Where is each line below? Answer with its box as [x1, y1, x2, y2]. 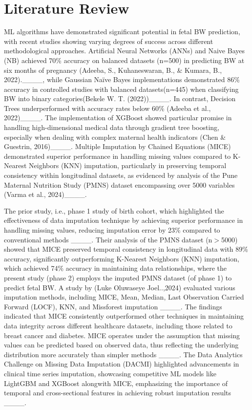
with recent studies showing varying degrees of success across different [4, 36, 213, 46]
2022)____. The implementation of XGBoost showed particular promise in [4, 112, 232, 123]
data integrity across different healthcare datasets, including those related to [4, 320, 232, 330]
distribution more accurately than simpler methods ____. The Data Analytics [4, 349, 243, 359]
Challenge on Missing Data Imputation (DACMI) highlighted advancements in [4, 359, 239, 369]
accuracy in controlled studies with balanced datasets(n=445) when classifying [4, 84, 239, 94]
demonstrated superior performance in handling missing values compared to [4, 151, 231, 161]
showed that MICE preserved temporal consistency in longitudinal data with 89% [4, 244, 248, 254]
